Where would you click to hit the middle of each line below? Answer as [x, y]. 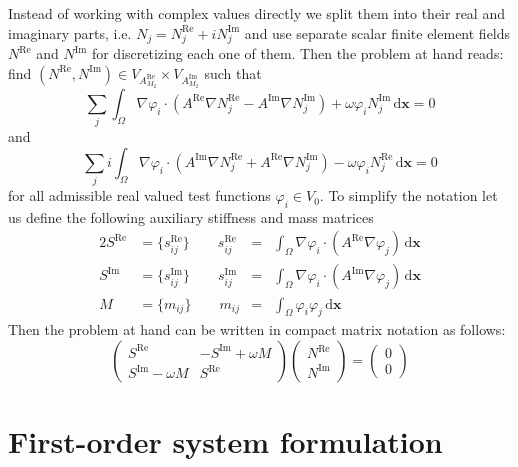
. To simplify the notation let [408, 195]
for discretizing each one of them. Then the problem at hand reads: [297, 53]
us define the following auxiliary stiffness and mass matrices [191, 216]
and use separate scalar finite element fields [377, 32]
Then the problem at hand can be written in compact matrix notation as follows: [257, 329]
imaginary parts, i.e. [70, 32]
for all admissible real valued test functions [139, 195]
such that [233, 72]
